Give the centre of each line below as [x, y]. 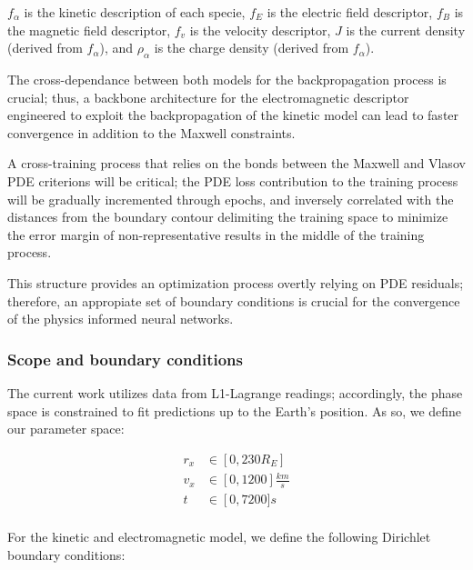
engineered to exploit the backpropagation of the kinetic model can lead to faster [233, 115]
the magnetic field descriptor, [89, 30]
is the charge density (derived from [252, 48]
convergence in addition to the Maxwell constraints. [151, 132]
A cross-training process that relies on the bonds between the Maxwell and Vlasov [236, 163]
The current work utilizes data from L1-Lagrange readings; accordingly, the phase [235, 392]
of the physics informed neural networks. [121, 319]
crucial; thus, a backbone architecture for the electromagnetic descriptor [208, 97]
